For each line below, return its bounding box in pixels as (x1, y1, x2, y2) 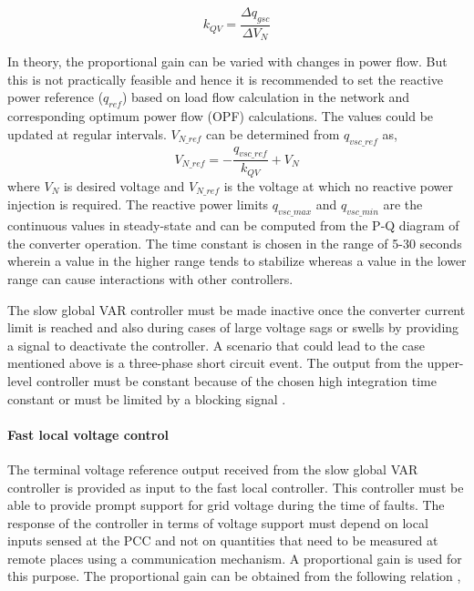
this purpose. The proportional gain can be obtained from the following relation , (7, 566, 461, 586)
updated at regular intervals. (7, 124, 167, 143)
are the (383, 195, 423, 214)
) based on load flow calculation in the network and (121, 87, 410, 107)
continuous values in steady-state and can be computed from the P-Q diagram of (7, 216, 459, 235)
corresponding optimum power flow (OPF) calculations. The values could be (7, 107, 434, 126)
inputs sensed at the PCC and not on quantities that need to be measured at (7, 531, 438, 550)
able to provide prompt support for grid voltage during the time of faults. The (7, 495, 445, 515)
